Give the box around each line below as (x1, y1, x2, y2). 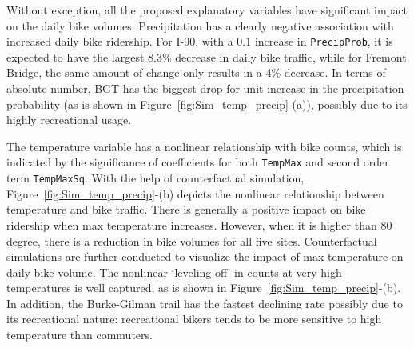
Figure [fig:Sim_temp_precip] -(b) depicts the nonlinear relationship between (6, 185, 384, 202)
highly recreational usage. (6, 111, 132, 128)
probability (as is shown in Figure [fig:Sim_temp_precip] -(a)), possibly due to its (6, 95, 408, 112)
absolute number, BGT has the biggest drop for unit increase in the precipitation (6, 80, 404, 97)
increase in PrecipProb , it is (254, 33, 393, 50)
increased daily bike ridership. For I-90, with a (6, 33, 233, 50)
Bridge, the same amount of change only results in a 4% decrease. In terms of (6, 64, 386, 81)
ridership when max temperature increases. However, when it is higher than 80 (6, 216, 392, 233)
